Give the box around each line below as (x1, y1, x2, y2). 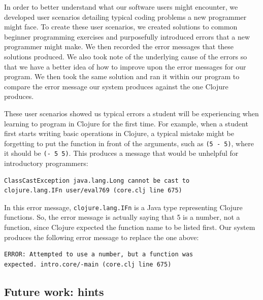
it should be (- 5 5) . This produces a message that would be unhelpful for (4, 148, 239, 158)
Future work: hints (4, 283, 104, 299)
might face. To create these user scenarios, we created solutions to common (4, 21, 238, 32)
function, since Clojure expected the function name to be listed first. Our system (4, 222, 255, 232)
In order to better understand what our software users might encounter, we (4, 2, 238, 12)
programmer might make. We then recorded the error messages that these (4, 41, 234, 52)
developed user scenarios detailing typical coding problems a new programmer (4, 11, 247, 22)
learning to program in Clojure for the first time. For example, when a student (4, 118, 248, 128)
